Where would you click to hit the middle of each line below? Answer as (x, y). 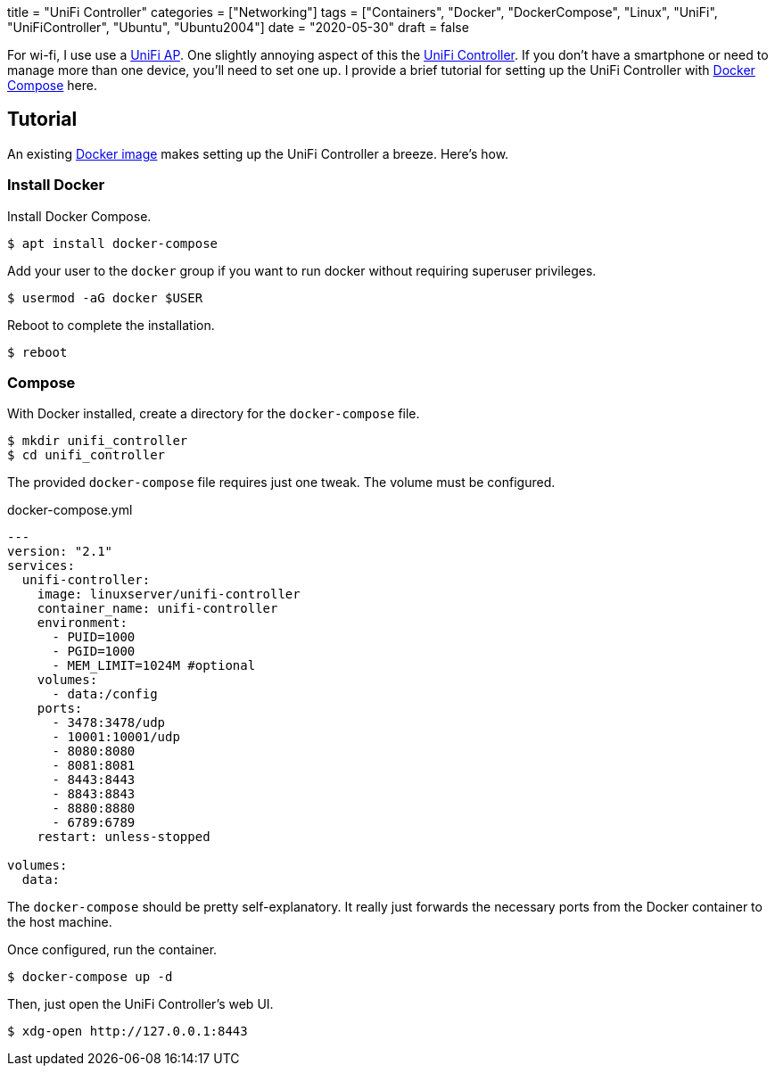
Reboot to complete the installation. (111, 325)
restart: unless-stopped (124, 837)
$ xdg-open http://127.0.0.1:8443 (128, 1032)
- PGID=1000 (94, 652)
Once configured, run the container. (112, 950)
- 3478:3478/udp (109, 723)
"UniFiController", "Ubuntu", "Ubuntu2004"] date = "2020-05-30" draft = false (238, 27)
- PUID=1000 (94, 637)
